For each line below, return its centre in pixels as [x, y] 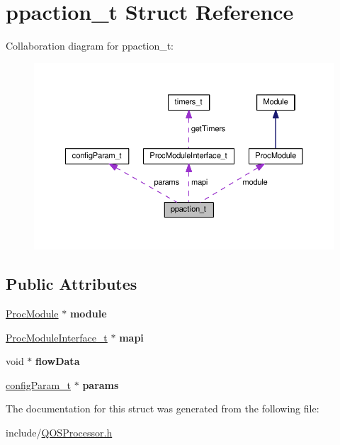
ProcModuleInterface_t [57, 337]
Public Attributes [72, 284]
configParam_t [39, 384]
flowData [58, 361]
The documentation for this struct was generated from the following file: [163, 409]
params [101, 384]
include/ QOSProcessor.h [59, 432]
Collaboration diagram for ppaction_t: [90, 46]
